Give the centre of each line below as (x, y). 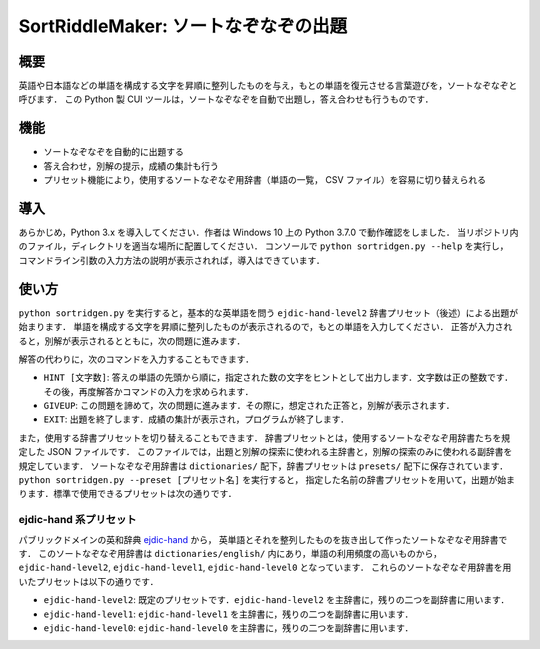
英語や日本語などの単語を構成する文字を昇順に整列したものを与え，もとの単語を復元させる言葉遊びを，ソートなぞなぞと (268, 86)
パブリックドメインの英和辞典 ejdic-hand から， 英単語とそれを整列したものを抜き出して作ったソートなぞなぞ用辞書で (263, 539)
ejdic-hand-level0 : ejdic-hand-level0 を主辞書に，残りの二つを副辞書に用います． (228, 627)
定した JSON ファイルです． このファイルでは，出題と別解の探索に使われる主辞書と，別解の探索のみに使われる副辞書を (265, 452)
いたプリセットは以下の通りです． (88, 581)
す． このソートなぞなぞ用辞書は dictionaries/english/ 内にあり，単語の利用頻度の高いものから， (230, 553)
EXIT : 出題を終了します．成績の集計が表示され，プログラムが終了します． (196, 419)
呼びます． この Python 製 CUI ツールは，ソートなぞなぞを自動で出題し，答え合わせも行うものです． (226, 99)
